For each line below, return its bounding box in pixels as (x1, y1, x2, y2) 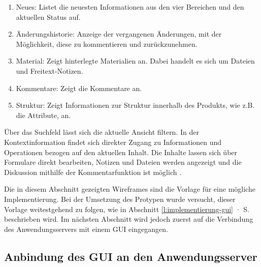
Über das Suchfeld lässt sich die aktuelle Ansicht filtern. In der (4, 127, 199, 137)
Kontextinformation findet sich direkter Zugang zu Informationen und (4, 136, 222, 147)
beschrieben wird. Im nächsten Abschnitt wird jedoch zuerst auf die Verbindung (4, 214, 253, 224)
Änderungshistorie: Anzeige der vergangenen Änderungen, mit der (16, 28, 222, 39)
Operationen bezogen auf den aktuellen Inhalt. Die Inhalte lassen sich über (4, 146, 238, 157)
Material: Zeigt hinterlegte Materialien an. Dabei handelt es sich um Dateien (16, 55, 255, 66)
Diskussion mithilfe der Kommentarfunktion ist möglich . (4, 166, 182, 177)
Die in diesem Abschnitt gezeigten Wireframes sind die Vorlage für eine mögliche (4, 184, 255, 194)
